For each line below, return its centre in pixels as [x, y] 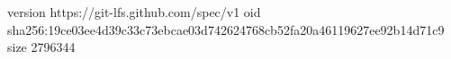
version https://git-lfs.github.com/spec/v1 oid [134, 12]
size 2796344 [41, 47]
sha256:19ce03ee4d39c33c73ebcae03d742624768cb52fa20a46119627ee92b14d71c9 [226, 29]
